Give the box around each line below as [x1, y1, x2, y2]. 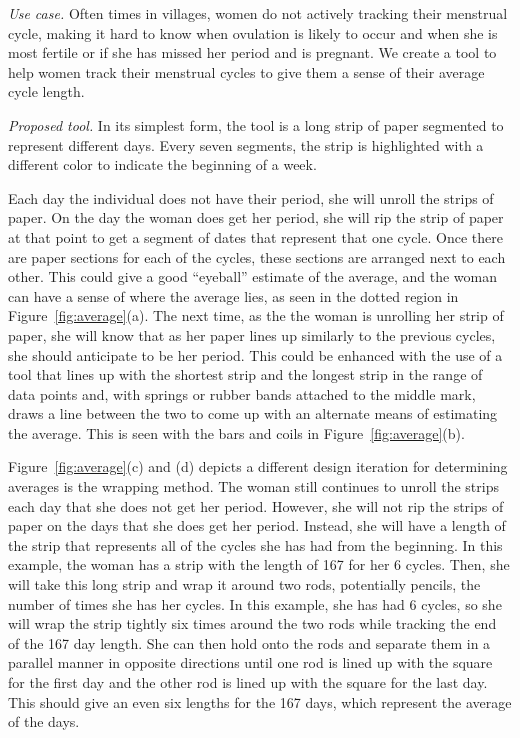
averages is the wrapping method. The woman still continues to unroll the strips [8, 476, 499, 497]
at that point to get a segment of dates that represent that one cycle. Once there [8, 226, 503, 247]
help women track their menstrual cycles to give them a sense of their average [8, 61, 485, 82]
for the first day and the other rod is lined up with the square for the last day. [8, 672, 488, 692]
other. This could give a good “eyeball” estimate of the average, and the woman [8, 266, 498, 287]
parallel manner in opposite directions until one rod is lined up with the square [8, 652, 493, 673]
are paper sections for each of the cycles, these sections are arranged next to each [8, 246, 506, 267]
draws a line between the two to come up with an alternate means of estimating [8, 403, 498, 424]
